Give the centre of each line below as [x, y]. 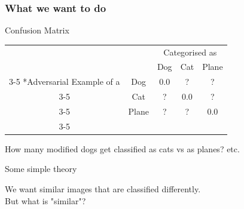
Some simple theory [41, 169]
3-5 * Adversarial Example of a [65, 82]
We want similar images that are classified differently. [103, 189]
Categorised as [190, 52]
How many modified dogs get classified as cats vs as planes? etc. [122, 148]
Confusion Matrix [37, 30]
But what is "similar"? [45, 200]
